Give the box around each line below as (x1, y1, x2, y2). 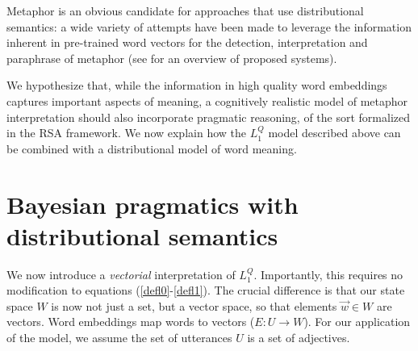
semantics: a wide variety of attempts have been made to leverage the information (6, 18, 412, 35)
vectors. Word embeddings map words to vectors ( (6, 313, 255, 330)
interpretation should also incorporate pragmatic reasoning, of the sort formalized (6, 108, 410, 125)
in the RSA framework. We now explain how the (6, 124, 246, 141)
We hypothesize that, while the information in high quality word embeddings (6, 77, 387, 94)
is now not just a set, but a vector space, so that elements (51, 297, 337, 314)
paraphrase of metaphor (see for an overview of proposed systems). (6, 49, 337, 66)
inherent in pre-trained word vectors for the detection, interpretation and (6, 34, 368, 51)
